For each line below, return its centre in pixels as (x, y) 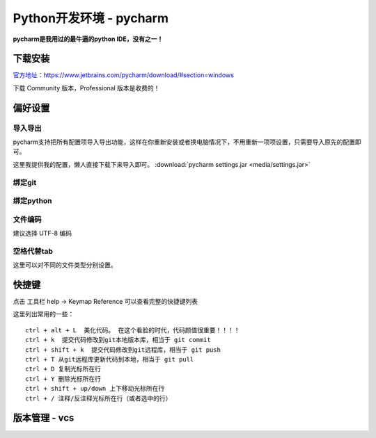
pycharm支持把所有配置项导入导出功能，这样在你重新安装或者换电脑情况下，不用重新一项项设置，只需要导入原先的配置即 (187, 142)
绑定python (32, 201)
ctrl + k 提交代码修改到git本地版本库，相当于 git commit (118, 340)
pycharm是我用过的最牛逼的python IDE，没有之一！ (88, 39)
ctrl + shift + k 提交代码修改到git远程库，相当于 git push (123, 350)
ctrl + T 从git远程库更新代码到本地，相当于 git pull (110, 359)
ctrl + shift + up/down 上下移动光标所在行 (95, 389)
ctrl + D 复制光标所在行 (63, 369)
